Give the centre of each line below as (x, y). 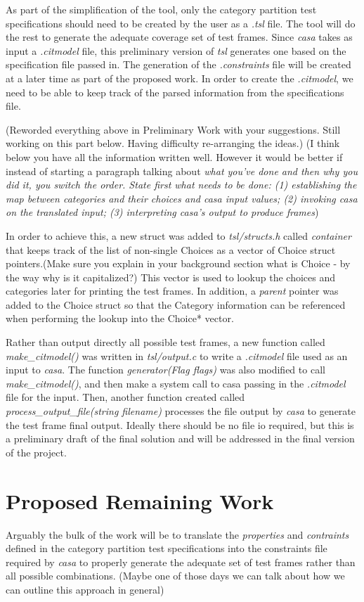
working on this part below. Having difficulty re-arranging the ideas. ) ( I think (173, 143)
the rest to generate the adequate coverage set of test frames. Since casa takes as (179, 37)
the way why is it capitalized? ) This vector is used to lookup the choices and (170, 277)
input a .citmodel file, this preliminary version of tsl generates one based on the (176, 50)
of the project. (36, 452)
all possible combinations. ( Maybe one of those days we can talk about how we (175, 576)
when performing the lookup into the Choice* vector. (120, 318)
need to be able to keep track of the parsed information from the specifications (175, 92)
